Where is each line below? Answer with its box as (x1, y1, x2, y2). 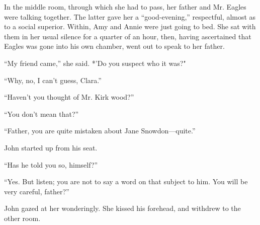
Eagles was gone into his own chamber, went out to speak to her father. (4, 41, 225, 51)
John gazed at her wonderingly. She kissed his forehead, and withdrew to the (4, 203, 241, 213)
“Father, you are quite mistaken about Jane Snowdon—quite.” (4, 125, 196, 136)
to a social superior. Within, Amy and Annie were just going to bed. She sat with (4, 21, 256, 32)
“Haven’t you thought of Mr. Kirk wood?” (4, 92, 134, 102)
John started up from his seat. (4, 142, 98, 153)
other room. (4, 212, 41, 223)
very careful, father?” (4, 186, 69, 196)
